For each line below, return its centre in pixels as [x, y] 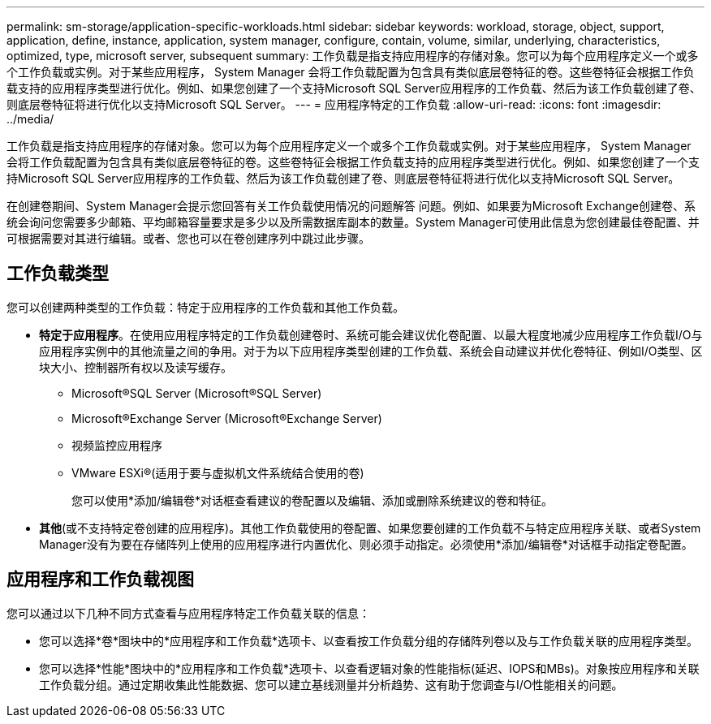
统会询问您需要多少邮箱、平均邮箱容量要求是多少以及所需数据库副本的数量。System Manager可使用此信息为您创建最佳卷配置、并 [353, 222]
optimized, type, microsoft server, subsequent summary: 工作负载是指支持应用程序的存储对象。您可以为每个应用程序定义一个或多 [353, 56]
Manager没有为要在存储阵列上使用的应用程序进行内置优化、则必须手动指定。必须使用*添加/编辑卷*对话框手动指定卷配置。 [366, 544]
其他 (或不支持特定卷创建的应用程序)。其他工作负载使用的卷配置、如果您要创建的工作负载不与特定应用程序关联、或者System [370, 528]
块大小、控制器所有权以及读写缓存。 [136, 367]
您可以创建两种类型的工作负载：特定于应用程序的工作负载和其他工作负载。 [205, 307]
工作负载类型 [58, 274]
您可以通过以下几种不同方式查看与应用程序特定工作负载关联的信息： [188, 613]
